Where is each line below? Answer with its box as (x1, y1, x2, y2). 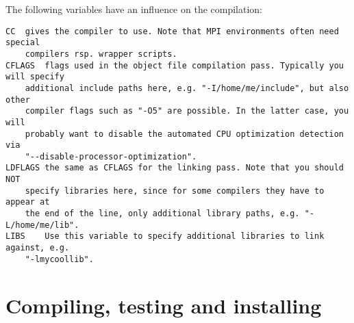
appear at (5, 197, 50, 207)
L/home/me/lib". (5, 220, 79, 230)
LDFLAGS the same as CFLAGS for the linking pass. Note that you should (5, 163, 344, 173)
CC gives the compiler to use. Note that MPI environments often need (5, 26, 339, 36)
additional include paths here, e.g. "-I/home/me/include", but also (25, 83, 349, 93)
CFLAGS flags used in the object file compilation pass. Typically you (5, 60, 344, 70)
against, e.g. (5, 243, 70, 253)
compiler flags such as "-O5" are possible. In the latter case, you (25, 106, 349, 116)
